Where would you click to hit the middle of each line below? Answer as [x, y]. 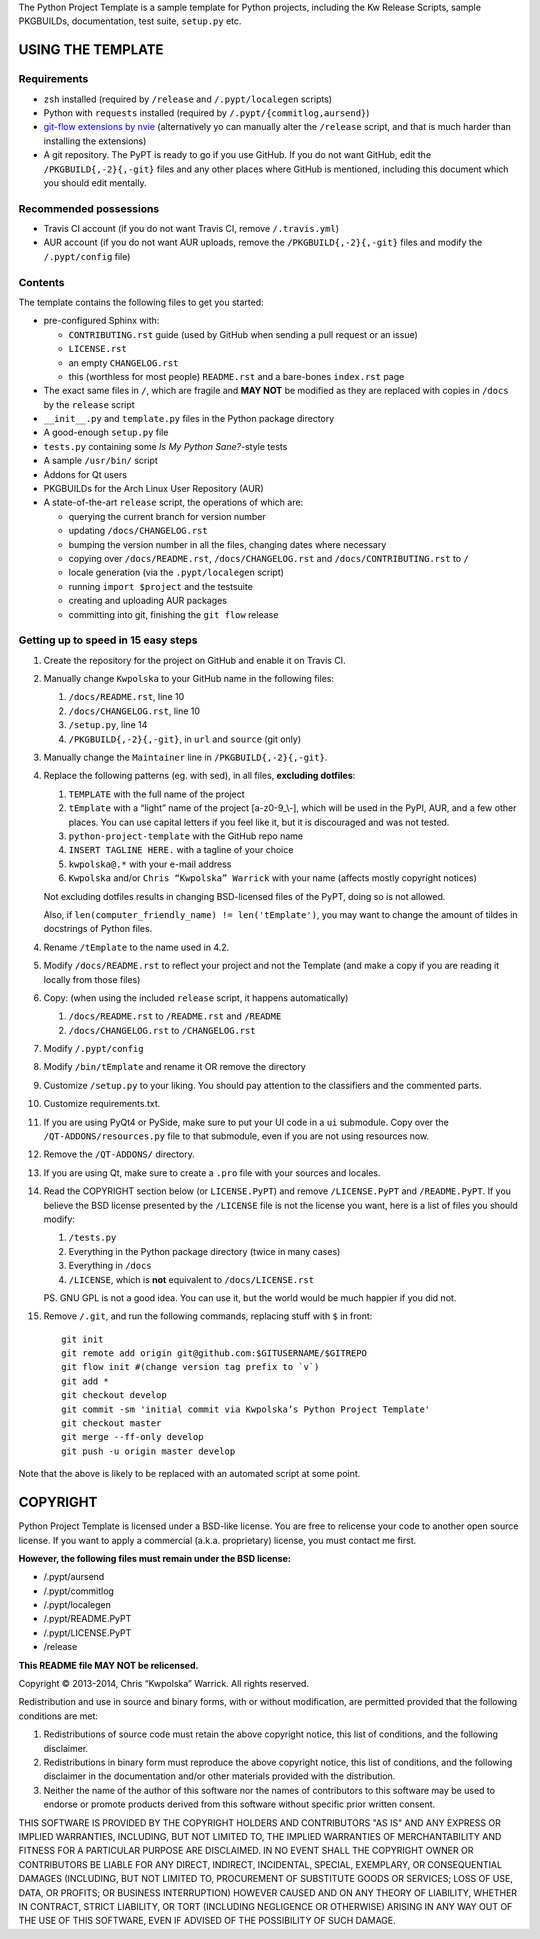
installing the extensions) [95, 141]
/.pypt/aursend [74, 1577]
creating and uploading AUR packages [147, 601]
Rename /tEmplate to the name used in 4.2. [136, 947]
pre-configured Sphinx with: [101, 321]
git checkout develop [114, 1395]
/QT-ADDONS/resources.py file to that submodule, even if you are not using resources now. [236, 1136]
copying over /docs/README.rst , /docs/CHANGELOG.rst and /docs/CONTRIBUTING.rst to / [269, 558]
